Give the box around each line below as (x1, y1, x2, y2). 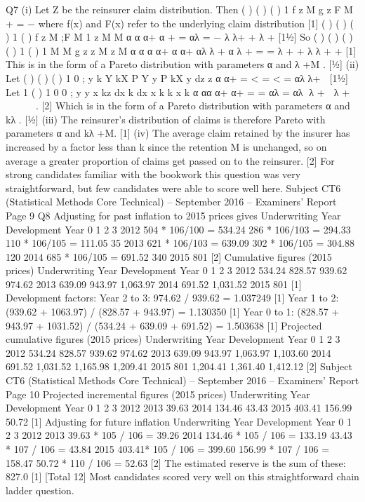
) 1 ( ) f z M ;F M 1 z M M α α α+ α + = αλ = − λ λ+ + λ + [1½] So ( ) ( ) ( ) (6, 29, 353, 44)
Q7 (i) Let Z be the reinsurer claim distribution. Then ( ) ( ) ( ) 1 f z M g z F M (6, 2, 353, 16)
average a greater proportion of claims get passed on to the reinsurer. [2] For (6, 153, 335, 168)
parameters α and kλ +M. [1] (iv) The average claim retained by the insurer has (6, 125, 350, 140)
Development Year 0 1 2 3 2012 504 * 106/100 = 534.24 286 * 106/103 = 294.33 (6, 222, 351, 236)
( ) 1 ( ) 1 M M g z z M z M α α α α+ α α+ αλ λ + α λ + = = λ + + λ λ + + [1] (6, 43, 357, 57)
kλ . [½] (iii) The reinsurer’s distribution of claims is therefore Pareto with (6, 111, 326, 126)
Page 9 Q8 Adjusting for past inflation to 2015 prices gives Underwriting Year (6, 208, 341, 222)
